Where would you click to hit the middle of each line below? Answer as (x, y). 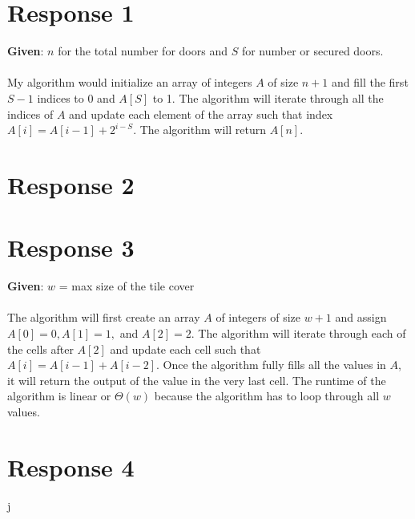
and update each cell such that (185, 349)
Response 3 (71, 247)
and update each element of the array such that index (201, 114)
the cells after (40, 349)
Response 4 (71, 466)
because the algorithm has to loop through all (267, 396)
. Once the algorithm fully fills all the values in (271, 365)
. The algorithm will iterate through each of (298, 332)
